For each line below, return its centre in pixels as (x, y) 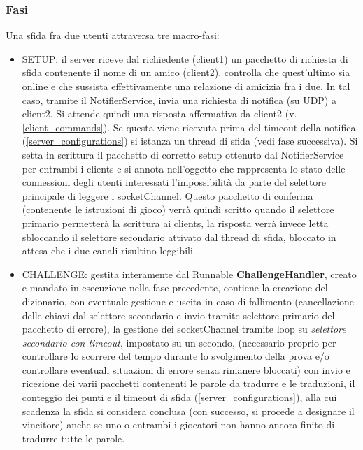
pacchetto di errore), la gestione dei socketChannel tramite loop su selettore (184, 329)
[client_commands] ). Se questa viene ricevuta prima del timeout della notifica (189, 127)
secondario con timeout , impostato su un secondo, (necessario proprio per (179, 342)
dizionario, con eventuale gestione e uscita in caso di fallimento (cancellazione (188, 301)
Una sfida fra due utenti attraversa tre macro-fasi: (113, 35)
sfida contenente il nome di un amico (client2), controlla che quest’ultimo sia (186, 72)
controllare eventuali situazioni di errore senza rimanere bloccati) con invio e (186, 369)
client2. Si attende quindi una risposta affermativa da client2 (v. (159, 114)
